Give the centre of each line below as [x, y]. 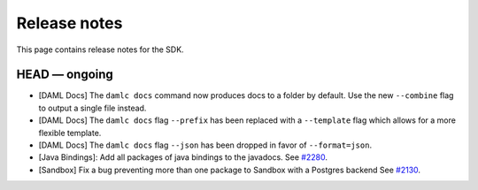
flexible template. [70, 133]
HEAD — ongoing [65, 75]
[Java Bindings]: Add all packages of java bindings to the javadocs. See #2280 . [183, 157]
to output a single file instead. [93, 108]
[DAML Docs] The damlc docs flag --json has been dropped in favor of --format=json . [205, 145]
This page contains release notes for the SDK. [100, 49]
